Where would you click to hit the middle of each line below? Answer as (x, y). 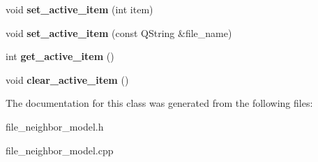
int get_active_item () (60, 56)
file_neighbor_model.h (55, 126)
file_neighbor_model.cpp (60, 150)
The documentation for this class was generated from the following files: (159, 103)
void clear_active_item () (67, 79)
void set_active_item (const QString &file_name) (119, 32)
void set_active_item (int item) (79, 9)
